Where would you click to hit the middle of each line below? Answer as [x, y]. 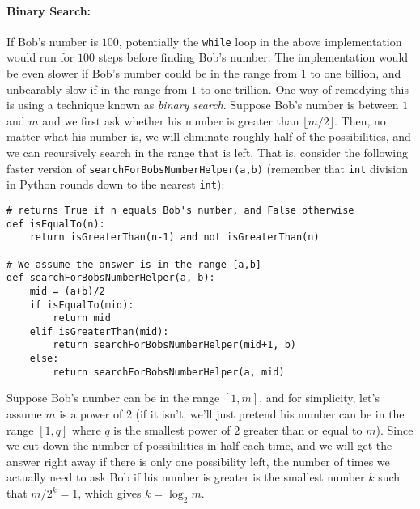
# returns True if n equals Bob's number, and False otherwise [180, 210]
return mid [82, 318]
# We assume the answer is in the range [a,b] [134, 264]
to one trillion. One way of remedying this [304, 89]
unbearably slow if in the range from [97, 89]
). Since [395, 429]
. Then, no [360, 120]
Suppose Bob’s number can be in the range [113, 398]
